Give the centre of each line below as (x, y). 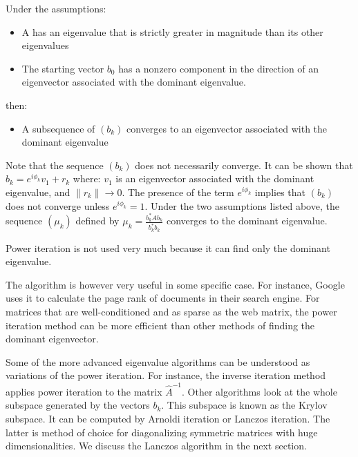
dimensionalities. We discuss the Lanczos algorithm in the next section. (156, 446)
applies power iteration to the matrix (84, 391)
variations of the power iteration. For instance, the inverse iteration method (166, 375)
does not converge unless (58, 205)
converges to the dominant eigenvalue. (247, 221)
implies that (280, 192)
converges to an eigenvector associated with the (227, 128)
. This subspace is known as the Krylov (244, 405)
